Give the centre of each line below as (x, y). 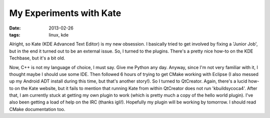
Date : (15, 28)
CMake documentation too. (37, 109)
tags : (15, 34)
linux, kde (59, 34)
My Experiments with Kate (65, 13)
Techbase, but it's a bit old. (37, 58)
